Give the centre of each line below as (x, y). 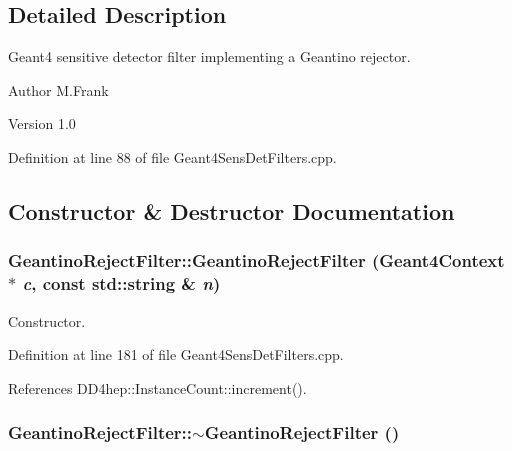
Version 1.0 (42, 123)
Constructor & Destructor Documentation (231, 210)
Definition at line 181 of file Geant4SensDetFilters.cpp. (176, 354)
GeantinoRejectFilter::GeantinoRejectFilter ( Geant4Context (256, 260)
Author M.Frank (58, 89)
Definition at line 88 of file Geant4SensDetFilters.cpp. (172, 156)
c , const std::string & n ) (121, 283)
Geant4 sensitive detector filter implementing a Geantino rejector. (209, 56)
